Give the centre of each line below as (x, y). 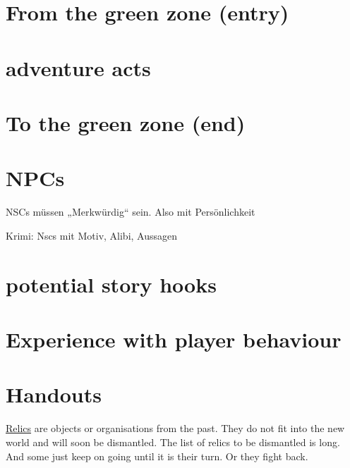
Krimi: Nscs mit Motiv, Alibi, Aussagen (92, 235)
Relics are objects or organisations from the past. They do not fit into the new (175, 428)
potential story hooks (111, 284)
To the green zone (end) (126, 122)
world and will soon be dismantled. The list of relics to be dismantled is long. (173, 442)
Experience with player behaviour (174, 339)
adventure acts (78, 67)
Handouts (54, 394)
